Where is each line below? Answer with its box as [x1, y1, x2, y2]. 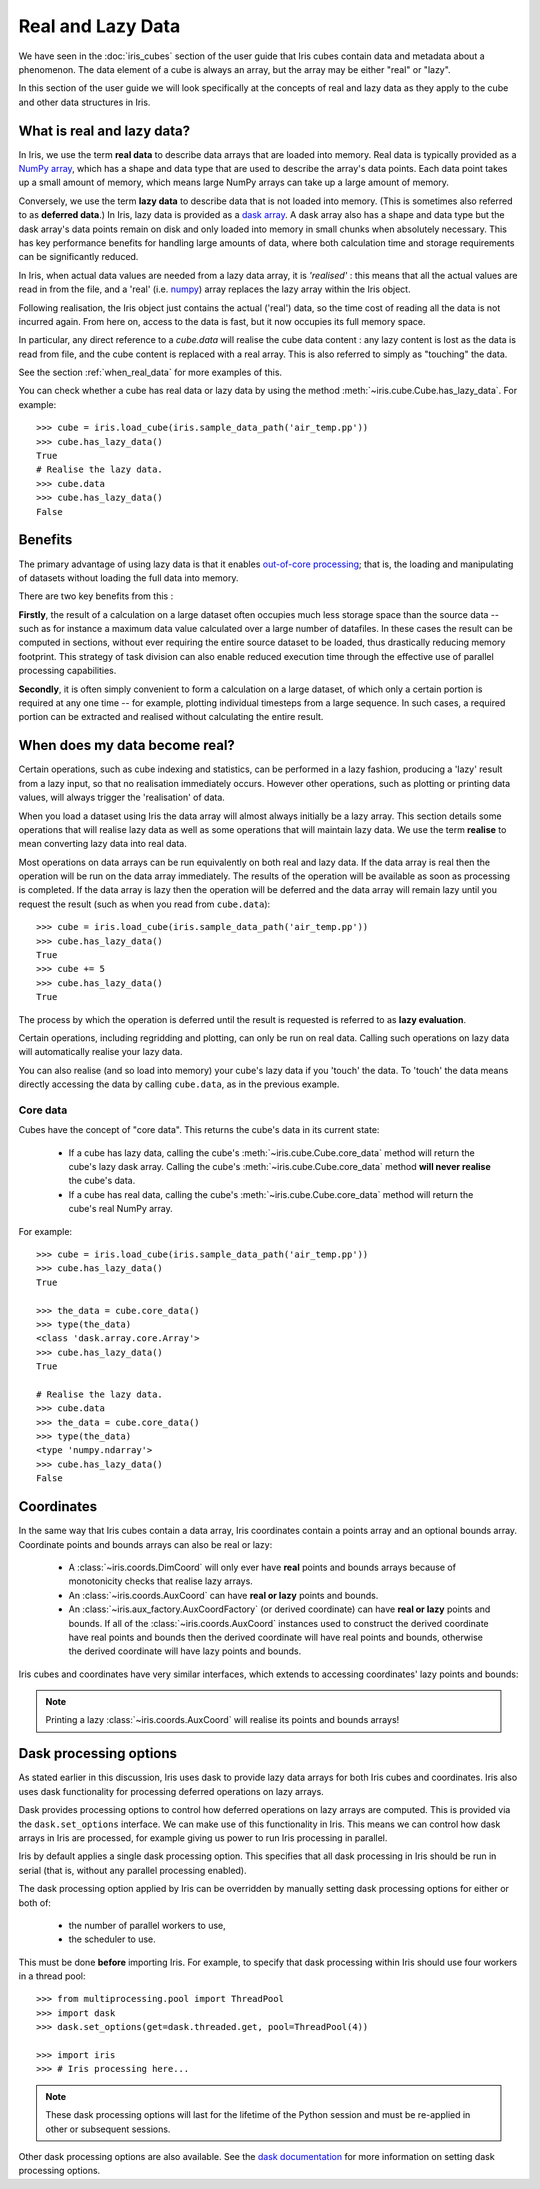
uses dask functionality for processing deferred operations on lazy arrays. [18, 1785, 324, 1797]
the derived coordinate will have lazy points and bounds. [68, 1645, 302, 1657]
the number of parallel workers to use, [68, 1919, 227, 1931]
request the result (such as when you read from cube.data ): [18, 898, 271, 910]
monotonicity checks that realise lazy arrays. [68, 1575, 254, 1587]
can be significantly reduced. [18, 251, 139, 263]
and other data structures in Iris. [18, 96, 151, 108]
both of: [18, 1896, 52, 1909]
